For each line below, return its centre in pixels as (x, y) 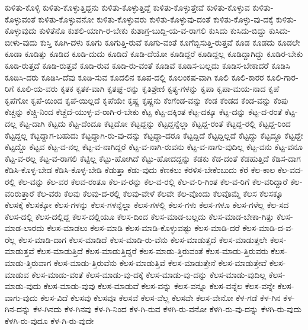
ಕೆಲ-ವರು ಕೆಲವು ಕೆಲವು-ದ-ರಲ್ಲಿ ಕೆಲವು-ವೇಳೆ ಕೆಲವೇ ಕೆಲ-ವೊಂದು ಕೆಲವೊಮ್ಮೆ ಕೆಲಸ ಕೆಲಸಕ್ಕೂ (160, 193)
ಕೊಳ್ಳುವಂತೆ (20, 19)
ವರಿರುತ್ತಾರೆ (20, 193)
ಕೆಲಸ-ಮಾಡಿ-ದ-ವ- (268, 228)
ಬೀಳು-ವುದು (21, 42)
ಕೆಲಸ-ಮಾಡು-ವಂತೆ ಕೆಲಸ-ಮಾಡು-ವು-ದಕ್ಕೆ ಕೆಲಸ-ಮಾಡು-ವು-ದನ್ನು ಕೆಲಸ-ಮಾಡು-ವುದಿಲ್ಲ (149, 274)
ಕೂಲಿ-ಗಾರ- (283, 77)
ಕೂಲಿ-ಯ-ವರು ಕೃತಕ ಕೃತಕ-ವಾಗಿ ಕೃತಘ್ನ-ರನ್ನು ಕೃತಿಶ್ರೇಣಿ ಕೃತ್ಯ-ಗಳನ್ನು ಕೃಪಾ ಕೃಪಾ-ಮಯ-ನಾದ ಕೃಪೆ (148, 89)
